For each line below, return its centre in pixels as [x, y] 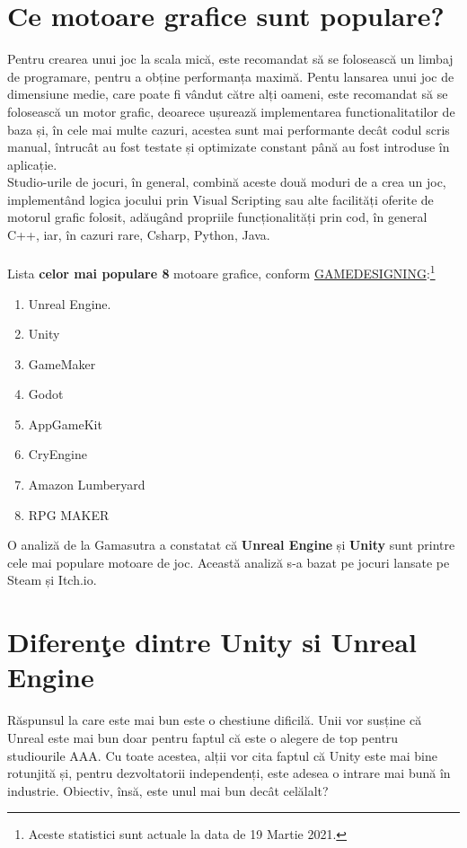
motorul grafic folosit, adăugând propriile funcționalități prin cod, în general [217, 217]
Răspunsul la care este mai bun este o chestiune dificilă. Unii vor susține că [215, 720]
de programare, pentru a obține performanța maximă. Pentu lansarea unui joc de [231, 76]
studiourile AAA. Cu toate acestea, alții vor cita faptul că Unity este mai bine [223, 755]
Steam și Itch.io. [52, 580]
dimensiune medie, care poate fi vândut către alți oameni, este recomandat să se [228, 94]
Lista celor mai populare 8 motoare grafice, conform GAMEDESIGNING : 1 [221, 272]
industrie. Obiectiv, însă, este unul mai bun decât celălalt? [168, 790]
